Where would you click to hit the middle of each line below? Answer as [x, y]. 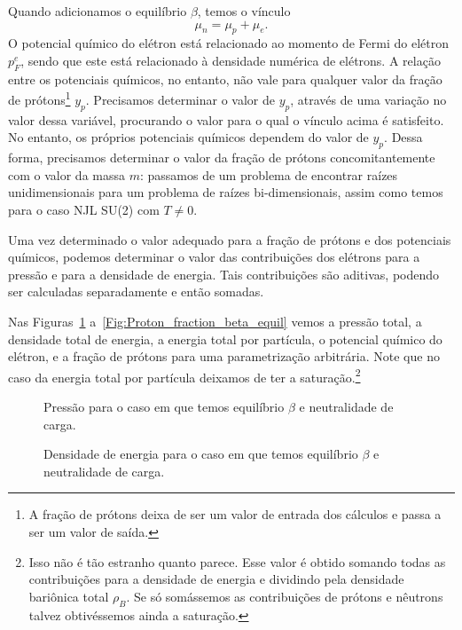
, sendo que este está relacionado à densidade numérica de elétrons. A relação [231, 60]
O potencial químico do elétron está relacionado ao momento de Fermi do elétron [229, 43]
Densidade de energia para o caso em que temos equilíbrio [201, 454]
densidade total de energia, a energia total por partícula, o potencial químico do [225, 339]
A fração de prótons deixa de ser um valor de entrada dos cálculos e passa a [235, 514]
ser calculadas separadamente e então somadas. [136, 291]
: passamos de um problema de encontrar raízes [269, 174]
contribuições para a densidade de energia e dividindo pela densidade [216, 579]
